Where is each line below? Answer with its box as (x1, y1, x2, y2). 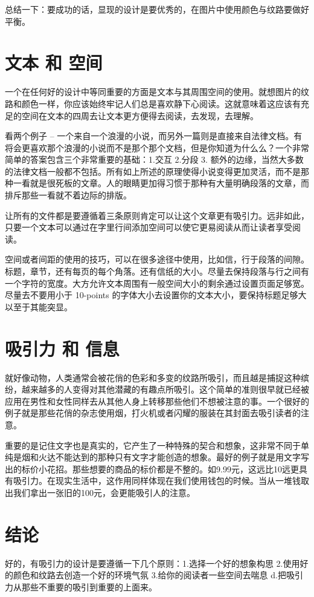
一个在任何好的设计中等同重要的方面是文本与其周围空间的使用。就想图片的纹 (5, 85, 309, 98)
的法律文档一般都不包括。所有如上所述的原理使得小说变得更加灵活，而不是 (5, 165, 301, 177)
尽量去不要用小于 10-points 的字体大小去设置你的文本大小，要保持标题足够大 (5, 289, 307, 301)
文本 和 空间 (5, 50, 103, 75)
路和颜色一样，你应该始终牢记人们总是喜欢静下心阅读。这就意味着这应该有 (5, 97, 301, 109)
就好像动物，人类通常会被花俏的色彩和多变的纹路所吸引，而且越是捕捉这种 (5, 371, 301, 383)
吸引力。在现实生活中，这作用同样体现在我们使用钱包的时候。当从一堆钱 (13, 474, 301, 487)
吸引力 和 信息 (5, 336, 120, 360)
